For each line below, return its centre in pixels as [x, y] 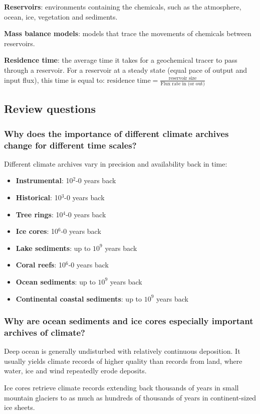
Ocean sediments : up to [56, 281]
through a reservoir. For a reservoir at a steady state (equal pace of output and [125, 70]
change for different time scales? [70, 145]
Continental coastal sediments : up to [79, 298]
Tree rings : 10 [39, 214]
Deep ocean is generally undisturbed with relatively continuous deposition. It [122, 351]
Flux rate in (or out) [183, 84]
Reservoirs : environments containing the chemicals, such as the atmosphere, [123, 7]
